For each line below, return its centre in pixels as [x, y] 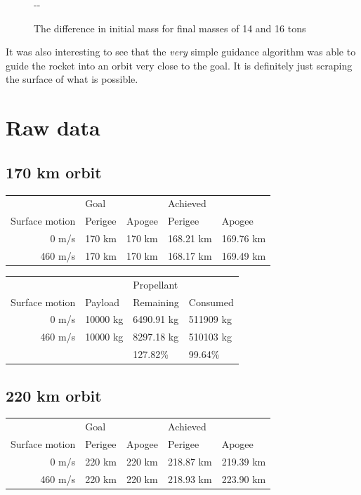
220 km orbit [54, 395]
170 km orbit [54, 172]
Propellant [156, 284]
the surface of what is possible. [72, 79]
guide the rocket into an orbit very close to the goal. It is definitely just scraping [179, 65]
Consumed [211, 302]
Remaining [156, 302]
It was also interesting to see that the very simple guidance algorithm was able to [181, 52]
